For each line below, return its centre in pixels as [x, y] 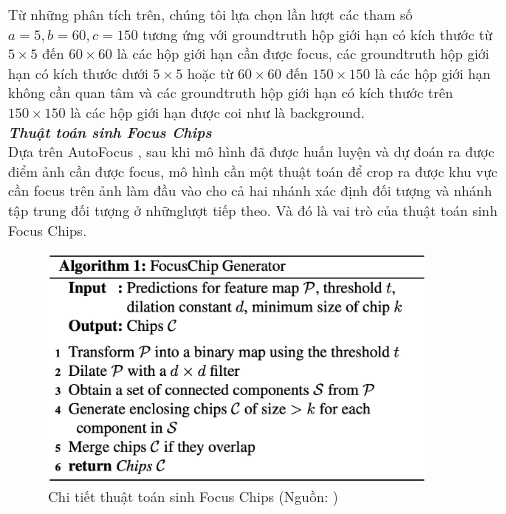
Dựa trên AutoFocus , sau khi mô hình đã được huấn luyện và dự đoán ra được [251, 151]
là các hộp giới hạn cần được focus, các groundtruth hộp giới [303, 53]
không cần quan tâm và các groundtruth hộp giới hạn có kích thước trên [231, 92]
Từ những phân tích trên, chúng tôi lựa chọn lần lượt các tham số [210, 14]
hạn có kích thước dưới [78, 72]
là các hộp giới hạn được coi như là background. [217, 111]
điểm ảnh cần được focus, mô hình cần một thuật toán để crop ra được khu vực [253, 170]
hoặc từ [210, 72]
